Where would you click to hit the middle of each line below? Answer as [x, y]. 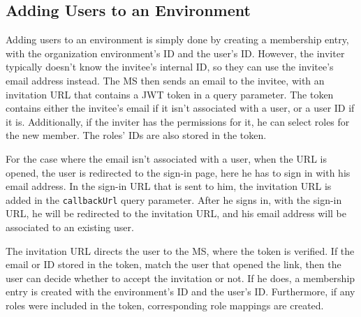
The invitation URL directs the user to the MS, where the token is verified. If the [180, 250]
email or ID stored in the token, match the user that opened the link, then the [174, 264]
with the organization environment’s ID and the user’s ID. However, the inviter [175, 53]
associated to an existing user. [70, 227]
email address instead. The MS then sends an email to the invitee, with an [165, 80]
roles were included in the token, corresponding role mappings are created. [165, 305]
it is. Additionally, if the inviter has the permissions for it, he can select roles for [178, 121]
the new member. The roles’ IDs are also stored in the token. [136, 135]
